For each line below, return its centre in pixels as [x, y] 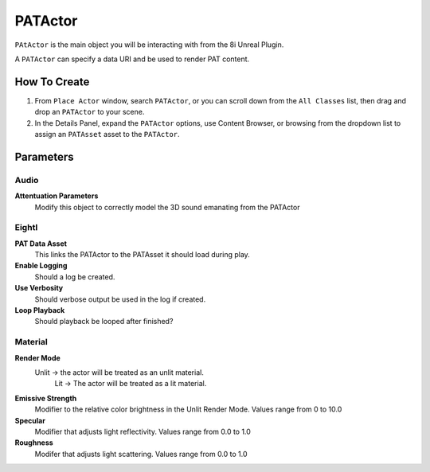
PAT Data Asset [41, 244]
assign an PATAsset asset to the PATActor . [107, 135]
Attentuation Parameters [57, 196]
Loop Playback [40, 310]
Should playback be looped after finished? [104, 322]
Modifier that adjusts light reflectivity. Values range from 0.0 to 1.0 [143, 431]
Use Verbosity [39, 288]
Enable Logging [41, 266]
